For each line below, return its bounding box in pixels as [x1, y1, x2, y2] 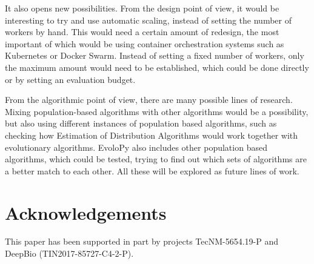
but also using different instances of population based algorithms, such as [5, 117, 277, 130]
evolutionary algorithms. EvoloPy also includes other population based [5, 140, 267, 153]
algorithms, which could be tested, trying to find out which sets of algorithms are [5, 153, 307, 165]
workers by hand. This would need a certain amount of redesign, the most [5, 25, 279, 38]
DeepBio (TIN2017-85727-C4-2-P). [5, 247, 134, 260]
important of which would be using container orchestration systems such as [5, 37, 284, 50]
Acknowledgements [5, 200, 167, 225]
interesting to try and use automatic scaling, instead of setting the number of [5, 13, 292, 26]
